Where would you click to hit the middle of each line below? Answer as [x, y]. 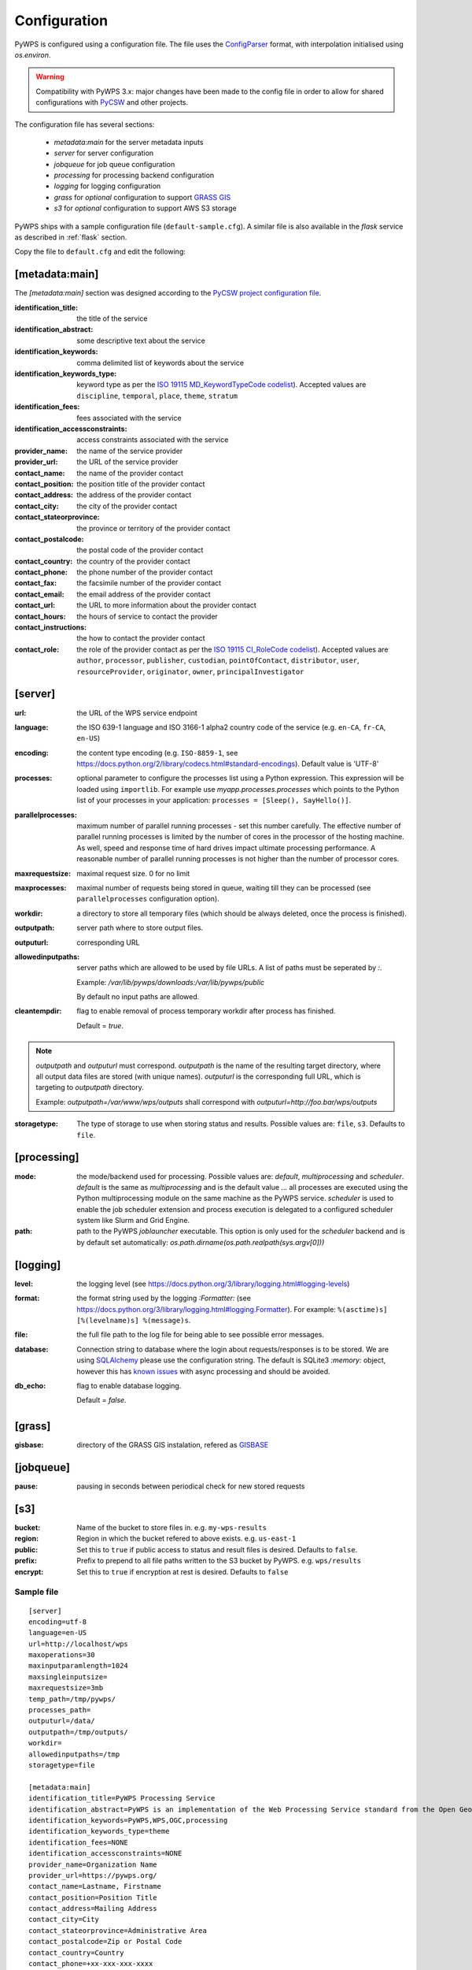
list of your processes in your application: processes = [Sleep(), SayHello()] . [214, 801]
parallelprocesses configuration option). [148, 899]
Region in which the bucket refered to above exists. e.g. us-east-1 [186, 1539]
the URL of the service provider [127, 462]
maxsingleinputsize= [68, 1677]
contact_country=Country [76, 1953]
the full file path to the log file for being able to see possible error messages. [201, 1335]
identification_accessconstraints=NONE [105, 1853]
